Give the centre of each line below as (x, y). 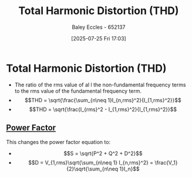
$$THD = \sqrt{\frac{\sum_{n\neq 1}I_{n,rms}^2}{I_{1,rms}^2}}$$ (103, 100)
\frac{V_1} (166, 162)
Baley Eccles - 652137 (99, 27)
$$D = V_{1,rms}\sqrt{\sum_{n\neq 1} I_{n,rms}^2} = (91, 162)
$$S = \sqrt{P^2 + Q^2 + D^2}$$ (103, 153)
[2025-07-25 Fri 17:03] (99, 38)
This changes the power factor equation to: (58, 142)
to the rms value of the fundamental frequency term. (78, 91)
